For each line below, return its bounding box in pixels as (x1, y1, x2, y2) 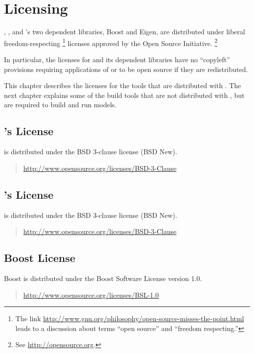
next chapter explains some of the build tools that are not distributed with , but (4, 90, 245, 100)
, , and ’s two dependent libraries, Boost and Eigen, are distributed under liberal (4, 26, 245, 37)
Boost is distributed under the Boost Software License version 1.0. (4, 273, 202, 283)
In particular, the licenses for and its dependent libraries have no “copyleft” (4, 54, 230, 64)
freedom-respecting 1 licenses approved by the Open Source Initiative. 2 (4, 36, 218, 48)
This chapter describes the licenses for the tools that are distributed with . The (4, 80, 241, 91)
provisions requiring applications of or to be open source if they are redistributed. (4, 64, 248, 74)
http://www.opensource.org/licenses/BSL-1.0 (23, 289, 159, 300)
